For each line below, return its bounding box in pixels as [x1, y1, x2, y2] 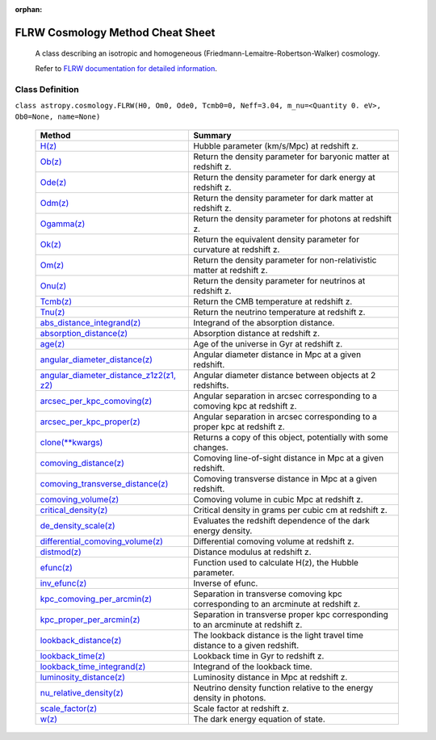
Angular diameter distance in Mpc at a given [193, 348, 362, 359]
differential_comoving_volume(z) [40, 536, 163, 547]
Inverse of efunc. [193, 578, 258, 589]
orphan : [15, 5, 43, 14]
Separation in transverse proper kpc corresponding [193, 608, 388, 620]
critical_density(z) [40, 504, 108, 515]
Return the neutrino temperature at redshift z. [193, 306, 366, 317]
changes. [193, 441, 229, 452]
